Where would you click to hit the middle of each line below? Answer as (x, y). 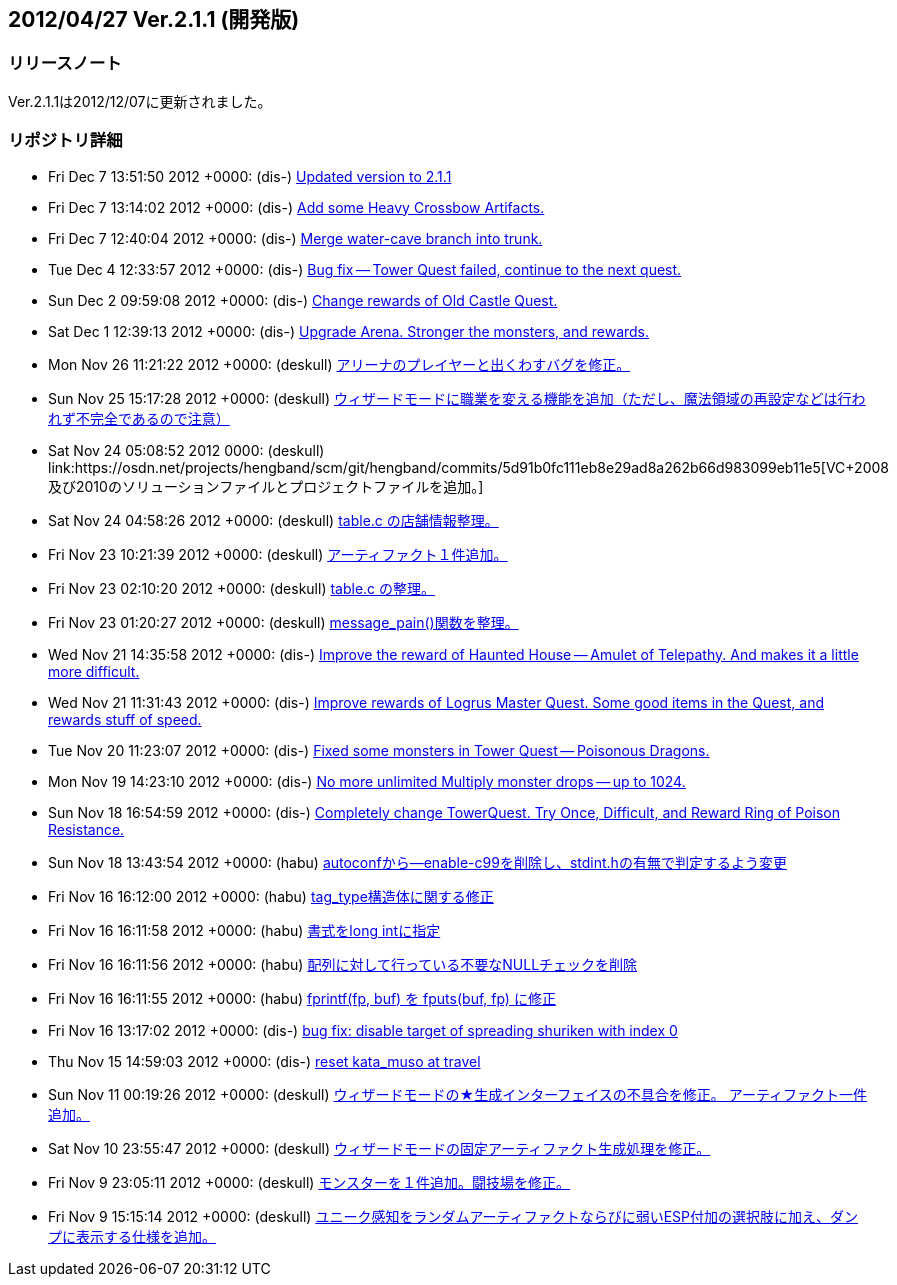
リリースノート (65, 63)
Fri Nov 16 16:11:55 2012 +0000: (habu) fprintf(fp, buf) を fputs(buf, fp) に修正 (302, 998)
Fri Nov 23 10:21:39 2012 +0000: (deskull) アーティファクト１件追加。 (278, 554)
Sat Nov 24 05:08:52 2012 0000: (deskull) (186, 450)
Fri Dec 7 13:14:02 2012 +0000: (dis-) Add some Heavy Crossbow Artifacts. (296, 207)
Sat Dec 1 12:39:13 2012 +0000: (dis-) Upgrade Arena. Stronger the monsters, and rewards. (349, 331)
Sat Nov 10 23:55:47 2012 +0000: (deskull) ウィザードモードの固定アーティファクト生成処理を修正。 (379, 1148)
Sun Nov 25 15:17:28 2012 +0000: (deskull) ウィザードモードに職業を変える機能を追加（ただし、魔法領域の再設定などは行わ (457, 398)
